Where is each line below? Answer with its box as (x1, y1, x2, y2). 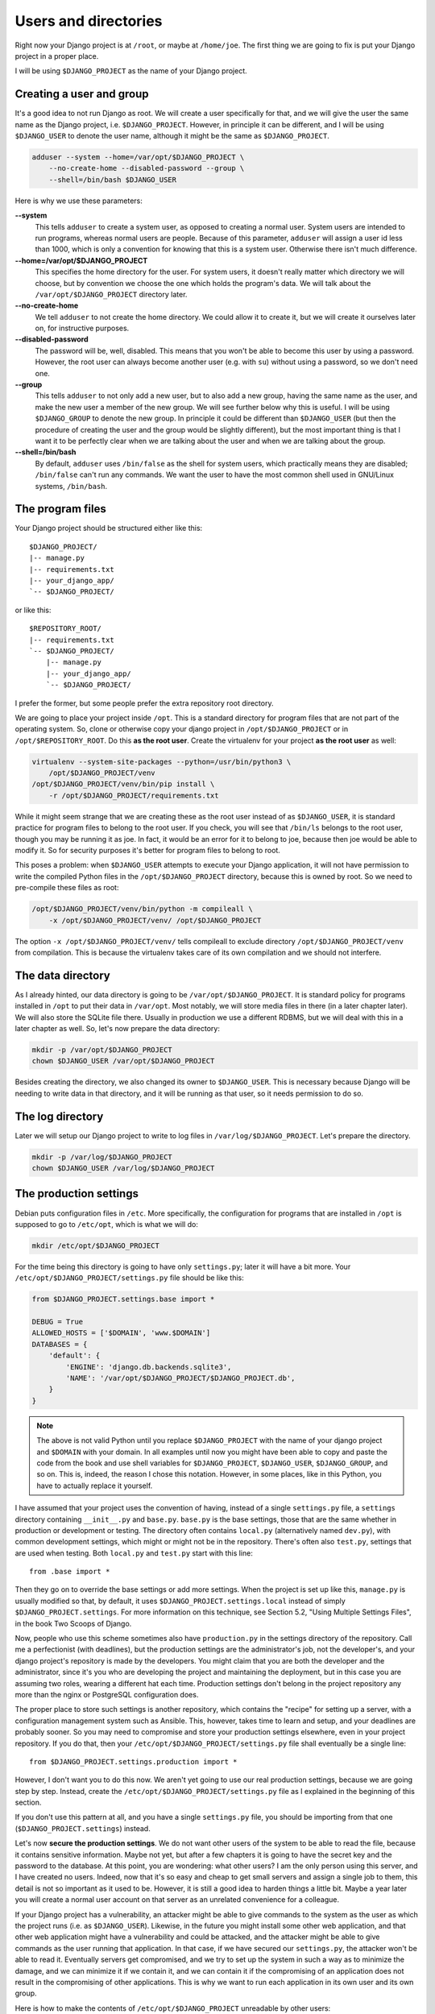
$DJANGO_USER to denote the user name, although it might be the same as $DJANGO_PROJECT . (14, 131, 329, 141)
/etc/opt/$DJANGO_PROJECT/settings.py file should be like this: (14, 1273, 245, 1283)
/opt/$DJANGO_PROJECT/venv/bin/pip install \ (31, 780, 215, 789)
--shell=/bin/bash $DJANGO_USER (48, 175, 177, 184)
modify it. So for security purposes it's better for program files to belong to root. (14, 846, 281, 855)
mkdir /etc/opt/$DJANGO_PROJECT (31, 1241, 160, 1250)
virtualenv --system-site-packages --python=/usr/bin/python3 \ (31, 757, 292, 766)
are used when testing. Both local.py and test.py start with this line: (14, 1548, 253, 1558)
